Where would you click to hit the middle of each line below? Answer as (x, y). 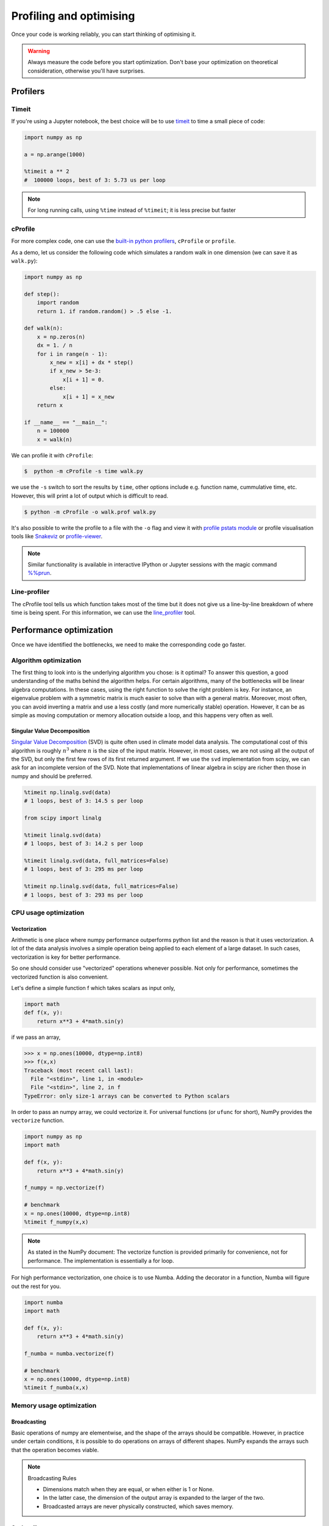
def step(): (42, 294)
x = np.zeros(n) (61, 337)
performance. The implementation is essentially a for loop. (101, 1260)
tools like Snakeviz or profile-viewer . (57, 537)
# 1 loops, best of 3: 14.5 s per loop (83, 801)
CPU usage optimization (48, 913)
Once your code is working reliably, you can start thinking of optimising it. (104, 34)
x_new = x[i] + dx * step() (92, 362)
